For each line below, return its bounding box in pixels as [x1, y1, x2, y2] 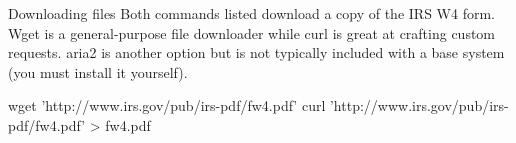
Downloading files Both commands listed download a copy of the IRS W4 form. [8, 3, 495, 23]
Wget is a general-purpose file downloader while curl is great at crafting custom [8, 22, 496, 43]
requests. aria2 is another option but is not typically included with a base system [8, 42, 505, 63]
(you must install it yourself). [8, 61, 188, 82]
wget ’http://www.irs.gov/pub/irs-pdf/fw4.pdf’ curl [8, 95, 326, 116]
